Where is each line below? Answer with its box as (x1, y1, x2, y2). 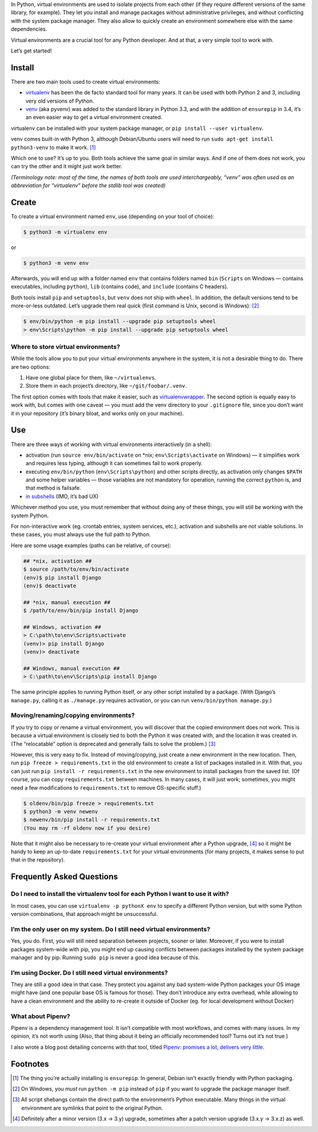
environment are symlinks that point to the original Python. (21, 1104, 163, 1111)
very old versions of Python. (25, 97, 94, 104)
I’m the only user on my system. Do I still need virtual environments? (11, 925, 211, 933)
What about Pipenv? (11, 1012, 71, 1020)
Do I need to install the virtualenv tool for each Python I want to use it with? (11, 890, 230, 898)
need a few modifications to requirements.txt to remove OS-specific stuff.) (11, 784, 201, 791)
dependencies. (11, 25, 47, 32)
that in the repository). (11, 856, 65, 863)
